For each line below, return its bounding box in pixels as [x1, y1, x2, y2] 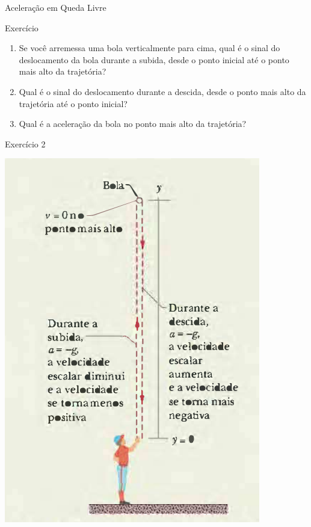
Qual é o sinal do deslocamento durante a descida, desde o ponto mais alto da [19, 85, 306, 97]
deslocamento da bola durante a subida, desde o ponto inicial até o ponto [19, 53, 289, 66]
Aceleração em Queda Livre [5, 1, 106, 13]
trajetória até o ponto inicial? [19, 97, 128, 109]
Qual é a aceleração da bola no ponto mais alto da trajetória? [19, 117, 247, 130]
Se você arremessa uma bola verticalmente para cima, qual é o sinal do [19, 42, 280, 54]
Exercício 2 [5, 137, 46, 150]
